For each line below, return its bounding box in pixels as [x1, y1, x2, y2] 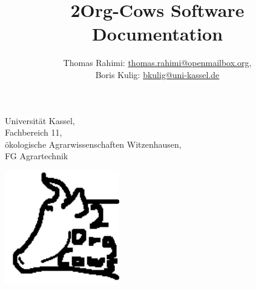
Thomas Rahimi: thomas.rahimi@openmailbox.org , [63, 56, 252, 69]
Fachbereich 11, [5, 126, 62, 139]
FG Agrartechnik [5, 150, 68, 162]
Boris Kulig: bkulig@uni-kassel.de [95, 68, 220, 81]
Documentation [91, 21, 223, 46]
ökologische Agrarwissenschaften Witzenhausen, [5, 137, 182, 150]
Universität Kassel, [5, 114, 75, 127]
